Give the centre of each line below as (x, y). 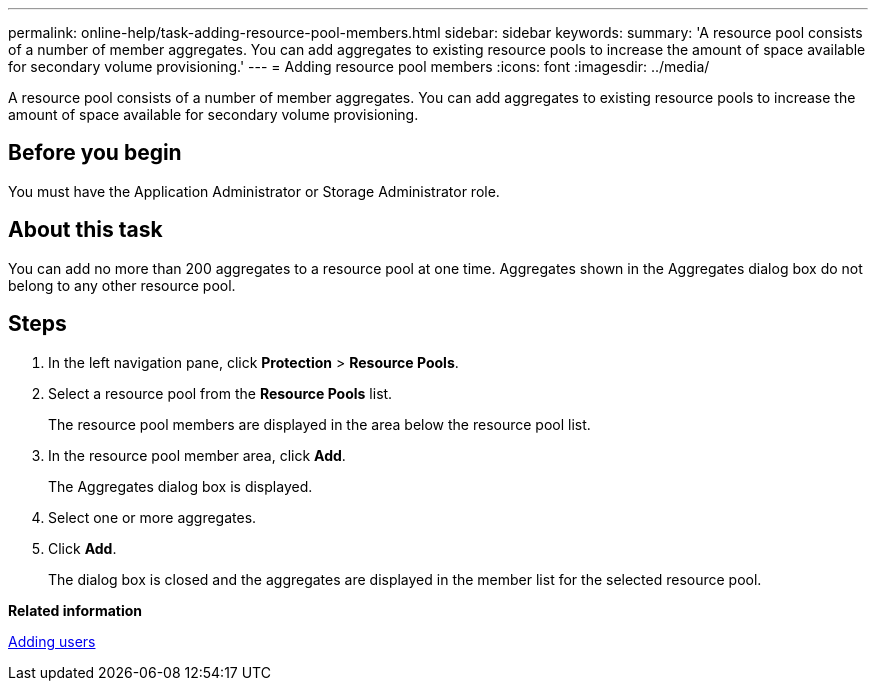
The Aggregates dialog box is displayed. (180, 486)
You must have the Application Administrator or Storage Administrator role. (254, 191)
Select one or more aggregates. (152, 517)
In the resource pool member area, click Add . (197, 455)
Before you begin (95, 153)
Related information (75, 610)
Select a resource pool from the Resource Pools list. (220, 393)
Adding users (52, 641)
